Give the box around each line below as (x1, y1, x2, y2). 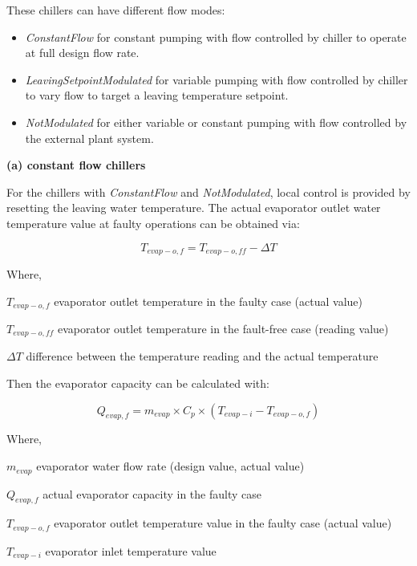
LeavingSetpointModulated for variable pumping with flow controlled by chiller (25, 71, 408, 88)
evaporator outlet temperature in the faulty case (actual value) (54, 292, 362, 309)
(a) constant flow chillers (6, 157, 146, 173)
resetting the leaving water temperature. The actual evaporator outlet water (6, 199, 381, 216)
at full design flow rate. (25, 44, 140, 61)
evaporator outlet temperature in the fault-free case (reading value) (57, 320, 389, 337)
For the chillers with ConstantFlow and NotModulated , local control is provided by (6, 183, 411, 200)
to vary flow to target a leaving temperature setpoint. (25, 87, 289, 104)
